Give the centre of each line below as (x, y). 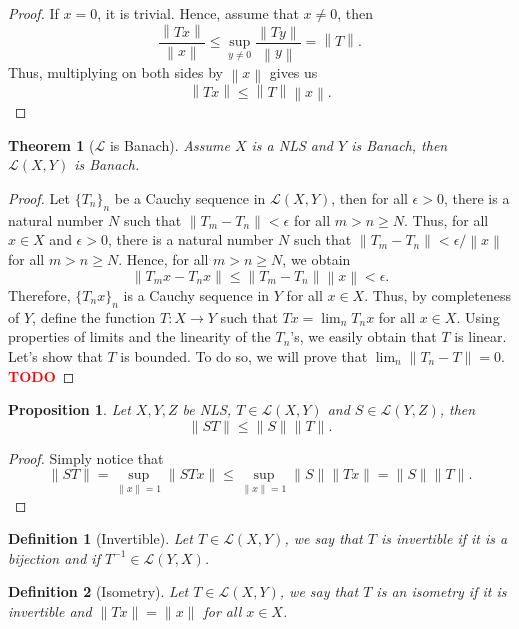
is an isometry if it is (441, 591)
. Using (478, 316)
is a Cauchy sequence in (196, 295)
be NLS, (207, 409)
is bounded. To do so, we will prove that (244, 355)
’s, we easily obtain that (363, 336)
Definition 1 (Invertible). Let (100, 538)
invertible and (50, 610)
